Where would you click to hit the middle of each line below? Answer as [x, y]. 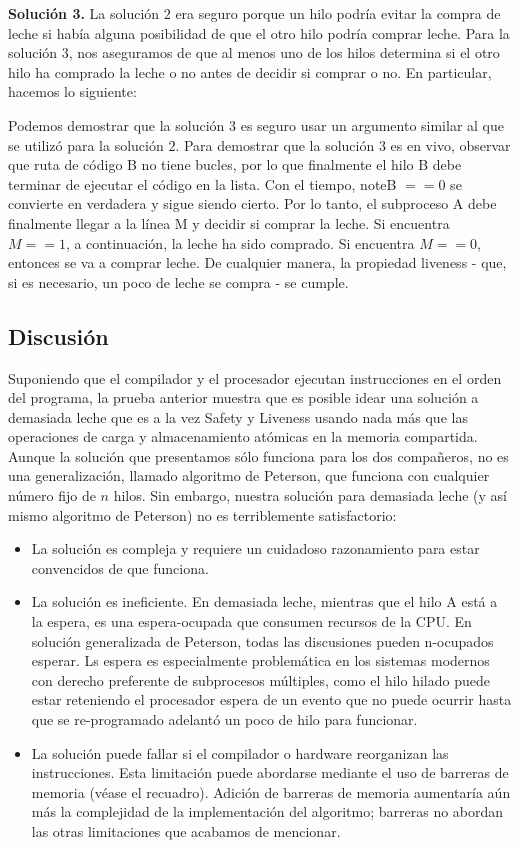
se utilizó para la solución [86, 144]
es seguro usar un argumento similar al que [372, 124]
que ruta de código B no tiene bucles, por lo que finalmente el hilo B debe [235, 164]
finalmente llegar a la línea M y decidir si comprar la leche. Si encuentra [229, 222]
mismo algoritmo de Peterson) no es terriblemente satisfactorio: [202, 514]
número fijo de [52, 495]
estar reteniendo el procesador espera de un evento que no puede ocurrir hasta [271, 699]
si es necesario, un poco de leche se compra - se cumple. [178, 281]
